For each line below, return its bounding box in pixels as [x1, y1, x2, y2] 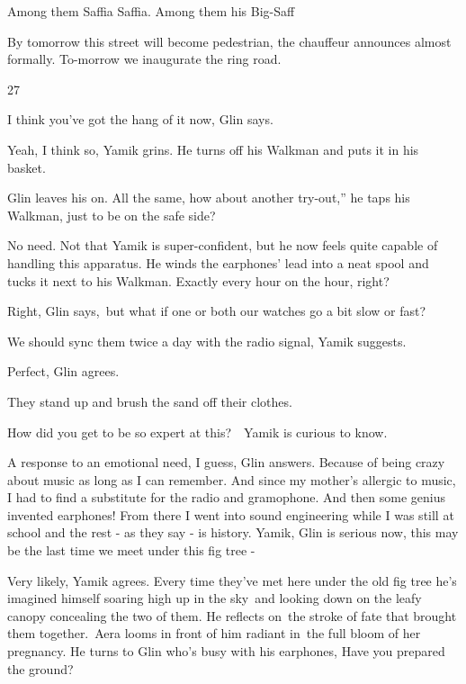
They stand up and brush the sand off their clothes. [7, 391, 292, 410]
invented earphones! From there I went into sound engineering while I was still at [7, 505, 454, 524]
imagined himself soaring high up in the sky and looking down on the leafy [7, 589, 422, 607]
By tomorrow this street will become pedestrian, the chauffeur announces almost [7, 31, 452, 50]
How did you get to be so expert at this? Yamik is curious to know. [7, 422, 388, 441]
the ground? [7, 659, 74, 678]
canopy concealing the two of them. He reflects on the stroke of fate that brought [7, 606, 457, 625]
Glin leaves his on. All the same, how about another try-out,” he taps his [7, 188, 410, 207]
